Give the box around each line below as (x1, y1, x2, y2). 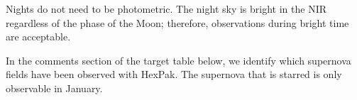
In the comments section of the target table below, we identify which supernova (6, 52, 351, 67)
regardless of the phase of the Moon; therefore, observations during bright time (6, 15, 349, 30)
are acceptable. (6, 29, 71, 44)
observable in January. (6, 80, 103, 95)
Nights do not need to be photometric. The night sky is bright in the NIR (6, 1, 327, 16)
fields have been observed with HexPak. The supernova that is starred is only (6, 67, 342, 82)
